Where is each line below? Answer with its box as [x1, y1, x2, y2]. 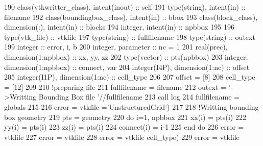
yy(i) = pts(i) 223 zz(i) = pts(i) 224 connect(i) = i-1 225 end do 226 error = [4, 121, 244, 132]
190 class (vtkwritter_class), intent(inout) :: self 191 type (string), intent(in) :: [4, 2, 246, 12]
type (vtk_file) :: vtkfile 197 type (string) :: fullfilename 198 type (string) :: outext [4, 31, 255, 42]
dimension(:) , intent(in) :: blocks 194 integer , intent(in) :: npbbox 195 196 [4, 21, 235, 32]
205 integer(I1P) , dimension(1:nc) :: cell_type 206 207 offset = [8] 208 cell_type [4, 71, 255, 82]
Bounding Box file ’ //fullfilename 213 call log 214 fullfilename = [38, 91, 240, 102]
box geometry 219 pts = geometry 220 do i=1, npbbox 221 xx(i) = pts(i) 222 [4, 111, 246, 122]
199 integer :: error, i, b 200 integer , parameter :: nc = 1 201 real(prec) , [4, 41, 228, 52]
